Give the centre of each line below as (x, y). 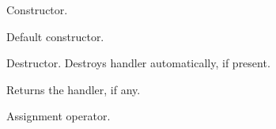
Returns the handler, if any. (74, 89)
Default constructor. (55, 36)
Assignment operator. (59, 116)
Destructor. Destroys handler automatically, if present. (138, 63)
